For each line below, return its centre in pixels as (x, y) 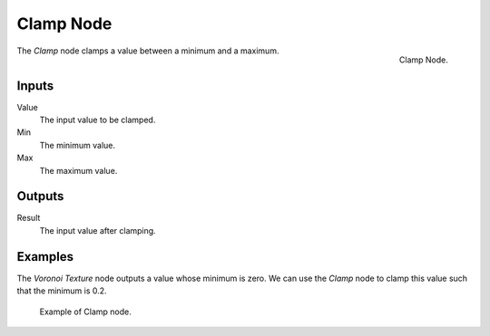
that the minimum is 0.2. (62, 291)
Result (29, 218)
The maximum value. (78, 170)
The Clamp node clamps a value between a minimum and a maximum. (148, 51)
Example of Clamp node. (85, 312)
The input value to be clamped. (98, 120)
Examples (45, 257)
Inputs (35, 86)
